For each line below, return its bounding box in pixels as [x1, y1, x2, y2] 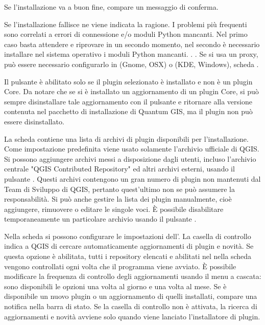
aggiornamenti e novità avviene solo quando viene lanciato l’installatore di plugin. [4, 311, 260, 321]
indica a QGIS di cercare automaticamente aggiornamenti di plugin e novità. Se [4, 241, 254, 251]
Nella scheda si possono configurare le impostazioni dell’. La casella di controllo [4, 230, 251, 241]
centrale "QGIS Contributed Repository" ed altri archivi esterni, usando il [4, 163, 235, 174]
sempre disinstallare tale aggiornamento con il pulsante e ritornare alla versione [4, 96, 252, 106]
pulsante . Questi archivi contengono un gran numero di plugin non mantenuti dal [4, 173, 261, 184]
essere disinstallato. [4, 116, 64, 126]
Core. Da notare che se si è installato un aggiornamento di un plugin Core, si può [4, 86, 259, 97]
